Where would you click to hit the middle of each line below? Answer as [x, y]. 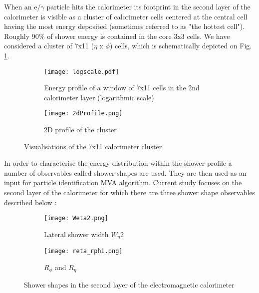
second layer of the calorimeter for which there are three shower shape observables [130, 192]
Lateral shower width [76, 234]
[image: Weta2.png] [76, 218]
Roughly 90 [21, 36]
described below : [30, 202]
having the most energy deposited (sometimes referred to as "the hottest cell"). [124, 26]
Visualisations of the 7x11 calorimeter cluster [93, 146]
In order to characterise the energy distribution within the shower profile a [118, 163]
